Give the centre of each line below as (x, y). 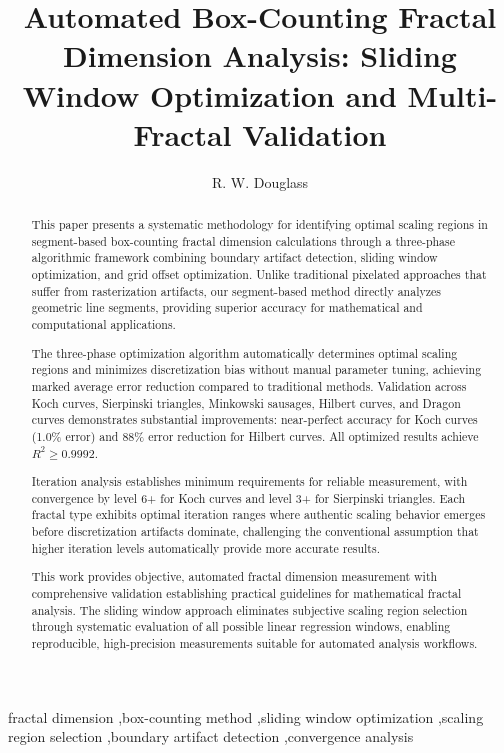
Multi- (452, 94)
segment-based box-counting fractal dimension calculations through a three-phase (243, 240)
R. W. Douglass (260, 181)
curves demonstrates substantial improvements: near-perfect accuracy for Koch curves (254, 419)
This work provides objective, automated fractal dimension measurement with (234, 576)
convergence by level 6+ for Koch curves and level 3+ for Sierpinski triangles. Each (248, 497)
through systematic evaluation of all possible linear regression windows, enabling (241, 626)
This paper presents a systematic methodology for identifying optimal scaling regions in (259, 224)
